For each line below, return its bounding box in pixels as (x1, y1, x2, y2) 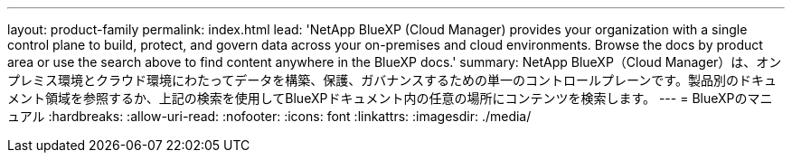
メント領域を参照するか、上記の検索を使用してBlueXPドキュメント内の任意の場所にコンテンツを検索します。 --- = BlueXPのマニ (7, 90, 773, 106)
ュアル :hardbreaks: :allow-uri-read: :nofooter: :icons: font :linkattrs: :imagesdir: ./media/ (7, 108, 532, 124)
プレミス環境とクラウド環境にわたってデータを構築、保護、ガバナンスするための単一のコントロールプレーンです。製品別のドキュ (7, 72, 777, 88)
